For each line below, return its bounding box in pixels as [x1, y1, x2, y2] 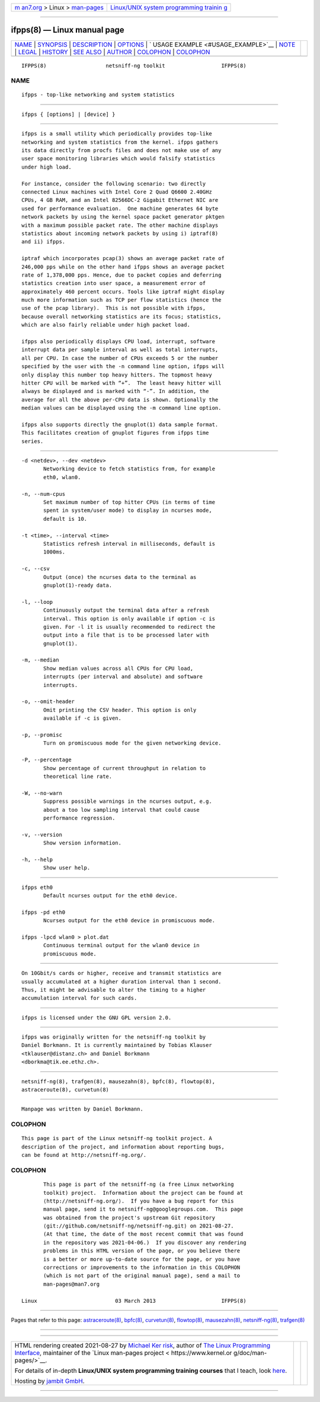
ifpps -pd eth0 [21, 909, 66, 916]
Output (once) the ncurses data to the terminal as [43, 574, 197, 580]
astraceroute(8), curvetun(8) [21, 1087, 110, 1093]
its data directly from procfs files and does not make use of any [21, 147, 222, 154]
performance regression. [43, 814, 116, 821]
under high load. [21, 163, 72, 170]
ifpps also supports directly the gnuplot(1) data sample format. [21, 421, 219, 428]
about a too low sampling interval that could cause [43, 806, 200, 813]
